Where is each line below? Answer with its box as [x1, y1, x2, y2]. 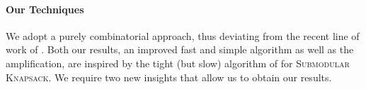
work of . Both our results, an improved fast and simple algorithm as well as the [6, 42, 354, 57]
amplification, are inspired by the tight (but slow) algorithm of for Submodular [6, 55, 350, 70]
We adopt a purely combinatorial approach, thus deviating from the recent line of [6, 28, 360, 43]
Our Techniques [6, 1, 84, 16]
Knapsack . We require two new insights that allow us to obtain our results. [6, 69, 332, 84]
